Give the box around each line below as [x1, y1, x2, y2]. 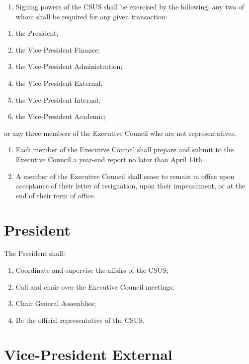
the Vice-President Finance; [15, 44, 100, 55]
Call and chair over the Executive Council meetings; [15, 281, 174, 292]
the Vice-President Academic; [15, 111, 106, 121]
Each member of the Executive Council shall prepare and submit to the [15, 144, 234, 155]
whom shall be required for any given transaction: [15, 11, 167, 21]
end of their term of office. [15, 190, 96, 200]
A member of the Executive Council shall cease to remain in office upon [15, 171, 235, 181]
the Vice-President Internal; [15, 94, 100, 105]
